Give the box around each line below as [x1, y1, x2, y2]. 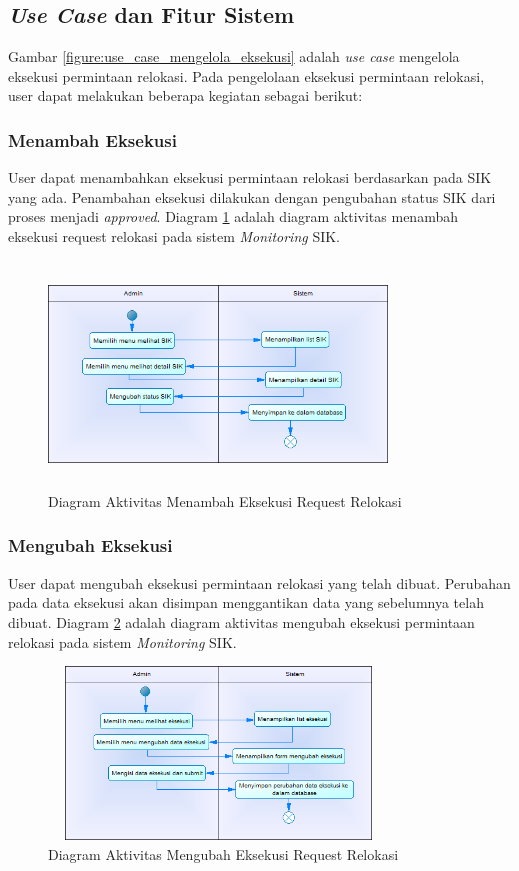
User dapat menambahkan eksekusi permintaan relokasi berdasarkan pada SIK [8, 167, 492, 188]
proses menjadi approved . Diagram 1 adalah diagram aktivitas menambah [8, 206, 458, 227]
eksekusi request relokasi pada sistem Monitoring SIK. [8, 225, 341, 246]
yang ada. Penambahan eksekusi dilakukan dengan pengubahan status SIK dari [8, 186, 496, 207]
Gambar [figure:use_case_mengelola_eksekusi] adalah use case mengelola [8, 46, 460, 67]
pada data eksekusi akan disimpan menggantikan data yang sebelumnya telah [8, 592, 484, 613]
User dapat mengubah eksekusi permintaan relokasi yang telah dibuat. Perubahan [8, 572, 511, 593]
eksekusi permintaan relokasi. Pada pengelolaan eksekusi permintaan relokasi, [8, 65, 485, 86]
